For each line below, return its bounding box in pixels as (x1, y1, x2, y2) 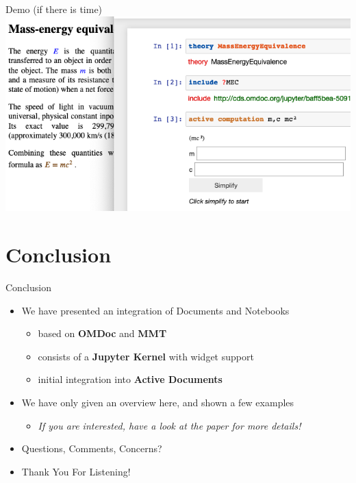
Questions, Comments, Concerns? (21, 441, 162, 456)
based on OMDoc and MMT (38, 326, 167, 340)
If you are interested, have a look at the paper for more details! (38, 418, 301, 432)
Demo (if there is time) (5, 2, 103, 16)
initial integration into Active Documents (38, 372, 222, 386)
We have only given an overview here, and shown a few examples (21, 395, 294, 409)
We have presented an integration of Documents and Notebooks (21, 303, 290, 317)
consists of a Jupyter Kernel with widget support (38, 349, 254, 363)
